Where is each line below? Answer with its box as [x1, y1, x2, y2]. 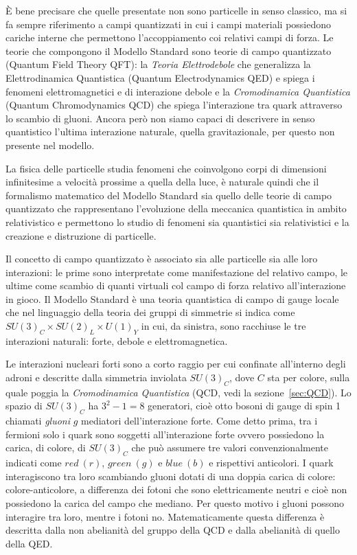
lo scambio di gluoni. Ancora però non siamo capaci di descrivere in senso [5, 111, 315, 125]
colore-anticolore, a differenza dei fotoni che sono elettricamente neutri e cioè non [5, 482, 347, 497]
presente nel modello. [5, 137, 95, 152]
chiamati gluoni [5, 414, 71, 428]
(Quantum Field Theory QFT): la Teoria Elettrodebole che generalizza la [5, 57, 311, 71]
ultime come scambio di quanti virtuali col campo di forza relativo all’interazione [5, 278, 346, 293]
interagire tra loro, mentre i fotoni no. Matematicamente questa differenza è [5, 509, 325, 523]
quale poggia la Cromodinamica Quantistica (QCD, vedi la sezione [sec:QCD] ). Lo [5, 385, 352, 399]
